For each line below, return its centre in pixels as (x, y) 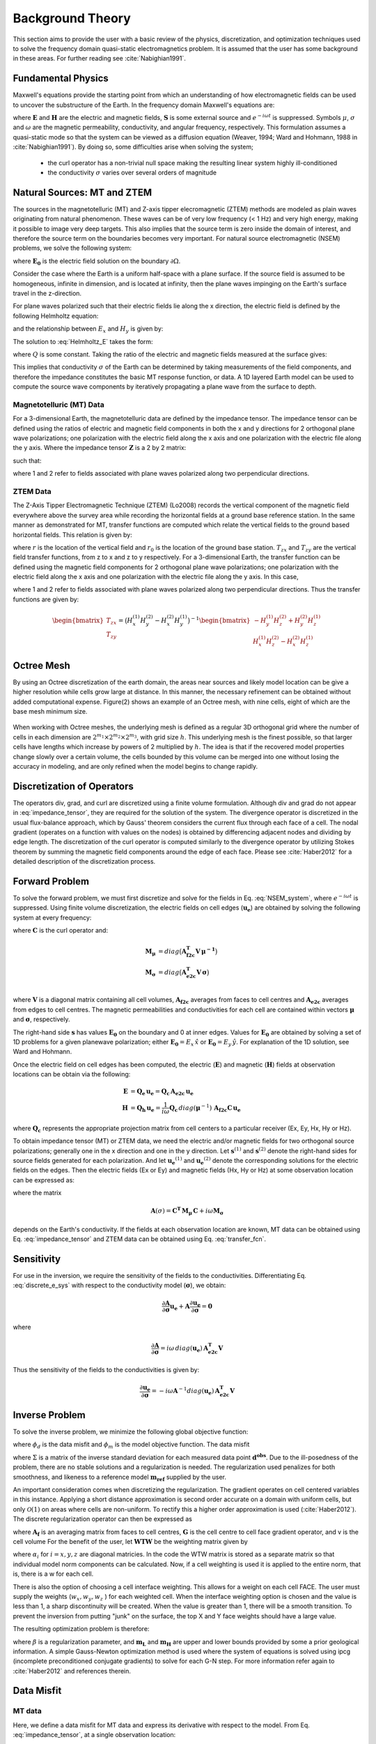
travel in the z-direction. (47, 293)
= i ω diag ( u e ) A (185, 1349)
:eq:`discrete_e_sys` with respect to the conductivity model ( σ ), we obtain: (119, 1285)
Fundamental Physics (61, 78)
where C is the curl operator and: (60, 931)
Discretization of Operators (73, 786)
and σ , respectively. (41, 1019)
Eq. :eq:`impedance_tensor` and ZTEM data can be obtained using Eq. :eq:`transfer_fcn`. (140, 1239)
